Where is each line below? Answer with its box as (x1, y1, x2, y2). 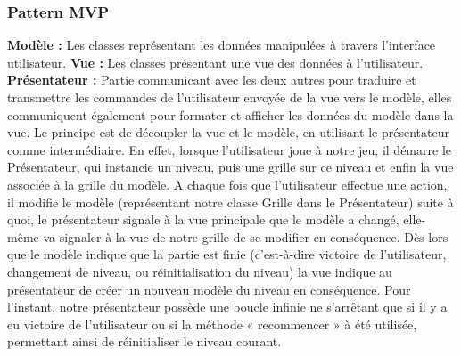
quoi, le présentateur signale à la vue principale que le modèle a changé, (7, 210, 399, 229)
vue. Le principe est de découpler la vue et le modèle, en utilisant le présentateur (7, 123, 449, 142)
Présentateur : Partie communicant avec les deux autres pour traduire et (7, 70, 416, 89)
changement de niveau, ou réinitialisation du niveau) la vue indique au (7, 262, 392, 280)
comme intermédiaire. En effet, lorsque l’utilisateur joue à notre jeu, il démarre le (7, 140, 451, 158)
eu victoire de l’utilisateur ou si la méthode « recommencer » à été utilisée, (7, 314, 417, 333)
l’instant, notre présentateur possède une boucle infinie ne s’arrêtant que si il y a (7, 297, 448, 316)
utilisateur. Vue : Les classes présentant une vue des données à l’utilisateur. (7, 53, 424, 71)
